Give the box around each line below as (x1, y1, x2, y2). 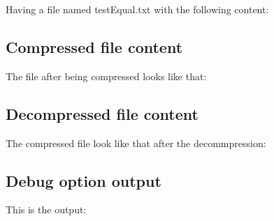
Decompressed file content (6, 102, 199, 124)
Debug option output (6, 169, 161, 191)
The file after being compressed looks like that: (6, 68, 207, 83)
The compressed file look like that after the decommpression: (6, 135, 266, 150)
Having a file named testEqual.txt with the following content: (6, 2, 269, 16)
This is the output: (6, 202, 87, 217)
